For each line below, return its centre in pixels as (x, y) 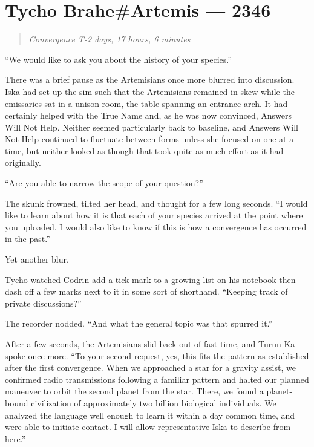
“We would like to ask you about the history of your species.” (118, 59)
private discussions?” (43, 303)
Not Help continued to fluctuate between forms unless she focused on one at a (149, 139)
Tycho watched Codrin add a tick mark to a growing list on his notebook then (150, 279)
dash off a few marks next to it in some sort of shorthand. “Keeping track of (146, 291)
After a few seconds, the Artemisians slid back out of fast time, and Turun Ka (150, 344)
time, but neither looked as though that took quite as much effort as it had (144, 150)
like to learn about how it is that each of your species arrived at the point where (154, 215)
